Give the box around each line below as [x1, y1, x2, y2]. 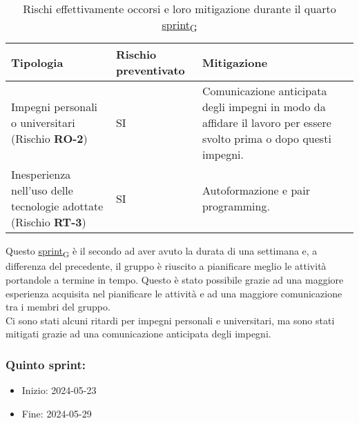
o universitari [11, 115, 75, 131]
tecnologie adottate [11, 198, 104, 215]
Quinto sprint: [6, 355, 86, 373]
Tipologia [11, 54, 64, 70]
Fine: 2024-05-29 [21, 406, 92, 420]
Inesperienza [11, 166, 71, 183]
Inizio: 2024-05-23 [21, 383, 97, 397]
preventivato [115, 62, 185, 79]
